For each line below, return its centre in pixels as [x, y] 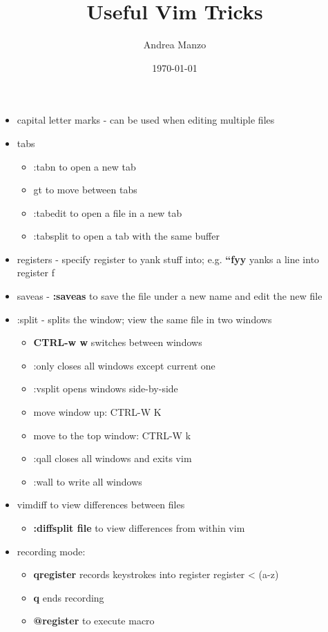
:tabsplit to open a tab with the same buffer [126, 236]
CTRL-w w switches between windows [118, 342]
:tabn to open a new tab [85, 166]
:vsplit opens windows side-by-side [106, 389]
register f [36, 272]
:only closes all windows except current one [124, 365]
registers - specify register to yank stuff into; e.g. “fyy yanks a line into [168, 259]
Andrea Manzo [175, 45]
